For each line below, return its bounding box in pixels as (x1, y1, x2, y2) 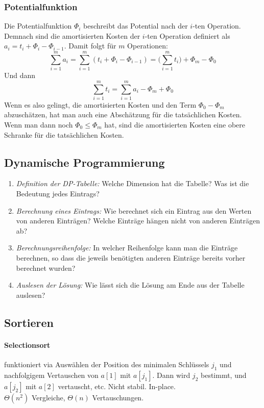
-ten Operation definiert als (145, 30, 230, 41)
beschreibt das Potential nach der (83, 20, 188, 31)
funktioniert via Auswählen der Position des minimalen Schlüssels (4, 359, 209, 369)
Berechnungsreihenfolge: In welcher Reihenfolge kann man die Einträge (16, 242, 238, 253)
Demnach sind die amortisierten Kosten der (4, 30, 140, 41)
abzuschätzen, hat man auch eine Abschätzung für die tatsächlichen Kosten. (4, 109, 242, 120)
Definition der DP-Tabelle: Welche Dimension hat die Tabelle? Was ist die (16, 178, 249, 189)
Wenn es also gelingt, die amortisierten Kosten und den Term (4, 99, 197, 110)
